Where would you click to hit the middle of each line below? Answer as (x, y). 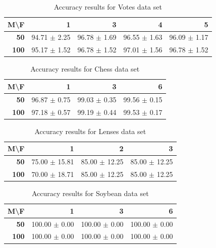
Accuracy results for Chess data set (85, 69)
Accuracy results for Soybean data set (90, 193)
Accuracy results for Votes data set (108, 7)
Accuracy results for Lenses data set (90, 131)
